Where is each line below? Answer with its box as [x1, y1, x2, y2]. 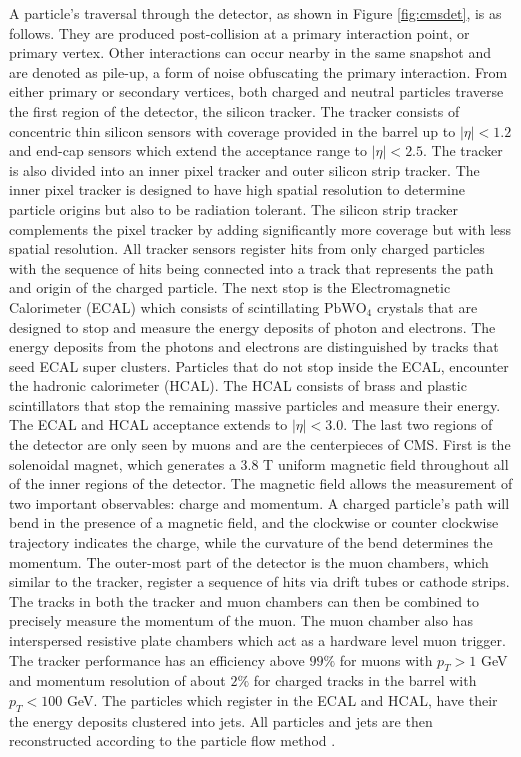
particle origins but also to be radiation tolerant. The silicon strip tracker [9, 198, 458, 219]
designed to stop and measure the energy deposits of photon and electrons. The [9, 316, 496, 337]
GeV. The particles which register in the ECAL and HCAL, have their [66, 689, 498, 710]
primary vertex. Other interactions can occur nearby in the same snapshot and [9, 42, 492, 63]
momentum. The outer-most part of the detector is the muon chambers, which [9, 551, 489, 572]
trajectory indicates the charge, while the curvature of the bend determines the [9, 532, 493, 553]
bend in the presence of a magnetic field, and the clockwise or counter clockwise [9, 512, 499, 533]
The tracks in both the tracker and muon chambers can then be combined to [9, 590, 480, 611]
